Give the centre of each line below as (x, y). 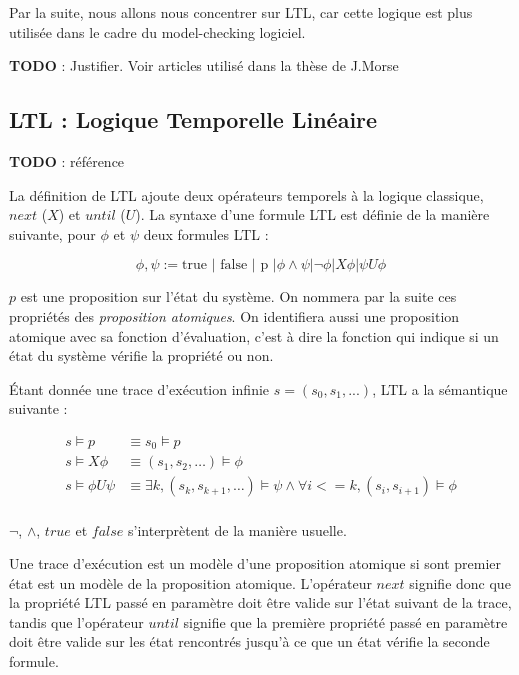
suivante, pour (52, 233)
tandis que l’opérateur (76, 621)
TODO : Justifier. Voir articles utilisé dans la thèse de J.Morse (204, 65)
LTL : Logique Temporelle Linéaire (193, 119)
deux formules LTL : (206, 233)
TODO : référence (67, 160)
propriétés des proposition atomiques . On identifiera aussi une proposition (234, 315)
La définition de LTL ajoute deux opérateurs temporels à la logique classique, (246, 194)
